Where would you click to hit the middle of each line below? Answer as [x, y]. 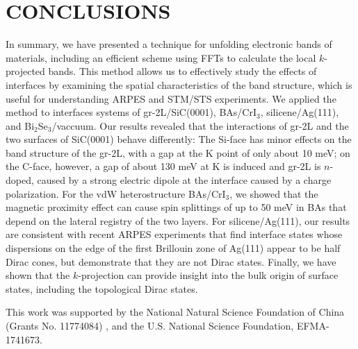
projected [25, 71]
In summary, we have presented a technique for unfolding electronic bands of [169, 44]
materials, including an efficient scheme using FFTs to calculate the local [161, 57]
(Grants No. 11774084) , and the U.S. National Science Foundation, [150, 325]
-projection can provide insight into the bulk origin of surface [208, 275]
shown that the [38, 275]
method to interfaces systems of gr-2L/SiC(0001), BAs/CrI [131, 112]
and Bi [20, 125]
